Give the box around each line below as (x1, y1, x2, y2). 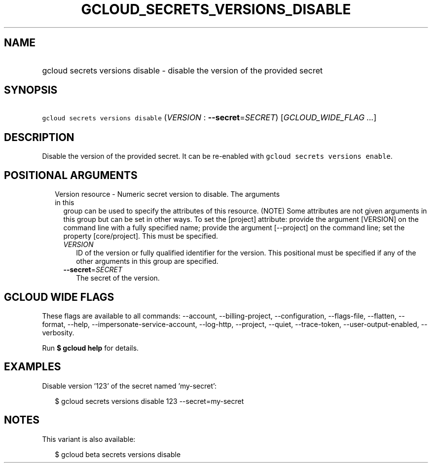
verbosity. (42, 328, 74, 337)
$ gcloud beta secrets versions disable (55, 450, 181, 459)
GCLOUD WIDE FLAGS (4, 290, 114, 303)
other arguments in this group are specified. (76, 257, 218, 266)
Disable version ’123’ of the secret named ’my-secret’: (42, 381, 216, 390)
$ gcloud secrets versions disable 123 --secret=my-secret (55, 396, 244, 405)
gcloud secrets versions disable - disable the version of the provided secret (42, 65, 323, 75)
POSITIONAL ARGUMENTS (4, 169, 138, 181)
